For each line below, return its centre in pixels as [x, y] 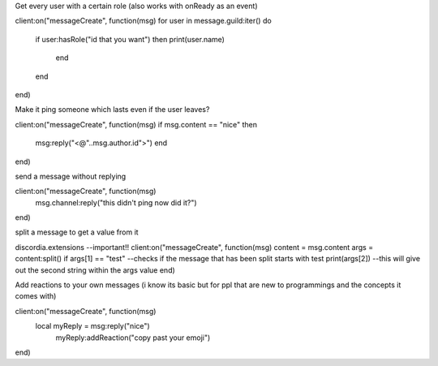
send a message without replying [71, 176]
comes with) [36, 296]
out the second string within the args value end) [95, 270]
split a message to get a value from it [77, 232]
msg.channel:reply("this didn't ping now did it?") [116, 202]
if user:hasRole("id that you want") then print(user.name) [130, 39]
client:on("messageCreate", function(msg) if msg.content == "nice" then [136, 124]
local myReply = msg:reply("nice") [92, 326]
